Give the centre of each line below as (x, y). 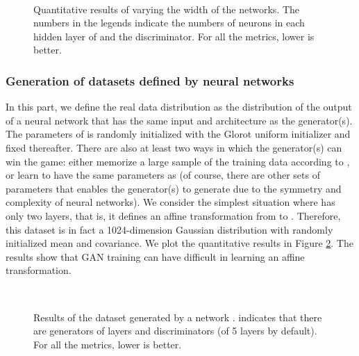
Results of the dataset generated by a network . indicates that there (178, 317)
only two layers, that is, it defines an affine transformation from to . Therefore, (173, 215)
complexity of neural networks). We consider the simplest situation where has (170, 202)
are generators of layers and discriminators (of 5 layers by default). (175, 331)
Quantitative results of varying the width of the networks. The (167, 9)
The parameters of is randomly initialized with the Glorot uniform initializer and (178, 134)
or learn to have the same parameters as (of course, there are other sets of (163, 175)
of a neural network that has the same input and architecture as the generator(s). (179, 120)
